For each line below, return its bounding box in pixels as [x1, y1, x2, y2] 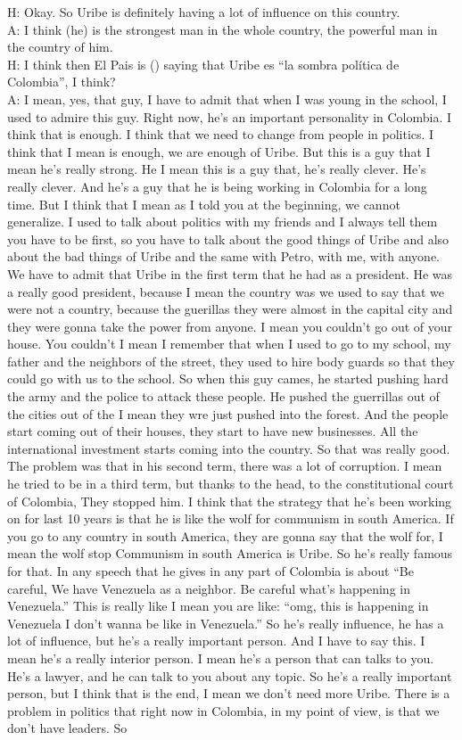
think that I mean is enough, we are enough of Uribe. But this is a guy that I [7, 142, 431, 160]
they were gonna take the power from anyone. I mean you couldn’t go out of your [7, 317, 453, 335]
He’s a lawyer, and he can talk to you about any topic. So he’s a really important [7, 666, 452, 685]
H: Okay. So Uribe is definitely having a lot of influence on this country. [7, 3, 400, 21]
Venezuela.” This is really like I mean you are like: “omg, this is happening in [7, 596, 429, 615]
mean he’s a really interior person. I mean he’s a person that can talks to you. [7, 648, 434, 667]
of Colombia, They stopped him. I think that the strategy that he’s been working [7, 491, 452, 510]
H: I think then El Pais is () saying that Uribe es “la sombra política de [7, 54, 400, 73]
